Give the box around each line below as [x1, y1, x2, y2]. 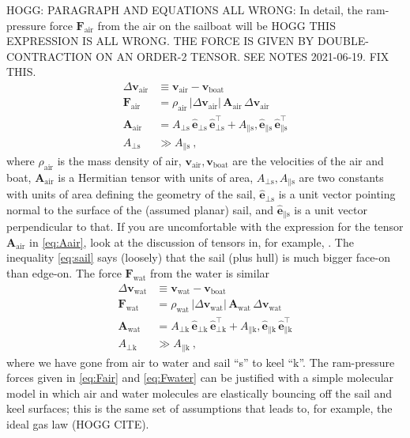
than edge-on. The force [6, 265, 122, 281]
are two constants [299, 168, 384, 185]
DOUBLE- [317, 32, 369, 49]
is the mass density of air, [57, 152, 182, 168]
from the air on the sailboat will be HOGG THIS [97, 17, 336, 33]
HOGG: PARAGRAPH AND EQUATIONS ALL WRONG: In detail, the [6, 2, 363, 17]
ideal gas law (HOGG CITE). [6, 416, 149, 432]
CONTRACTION [6, 47, 92, 64]
